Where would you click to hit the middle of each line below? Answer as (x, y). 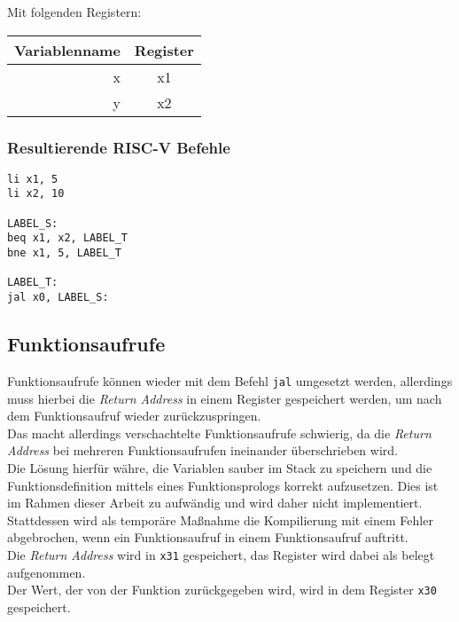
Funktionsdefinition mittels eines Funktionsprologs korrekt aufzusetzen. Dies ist (223, 485)
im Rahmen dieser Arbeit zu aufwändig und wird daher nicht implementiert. (215, 503)
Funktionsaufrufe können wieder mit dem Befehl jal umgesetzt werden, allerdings (230, 380)
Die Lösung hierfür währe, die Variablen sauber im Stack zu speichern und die (220, 467)
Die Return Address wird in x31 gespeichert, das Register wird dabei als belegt (221, 554)
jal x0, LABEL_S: (58, 298)
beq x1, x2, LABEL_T (68, 238)
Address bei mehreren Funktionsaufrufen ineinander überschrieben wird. (202, 450)
